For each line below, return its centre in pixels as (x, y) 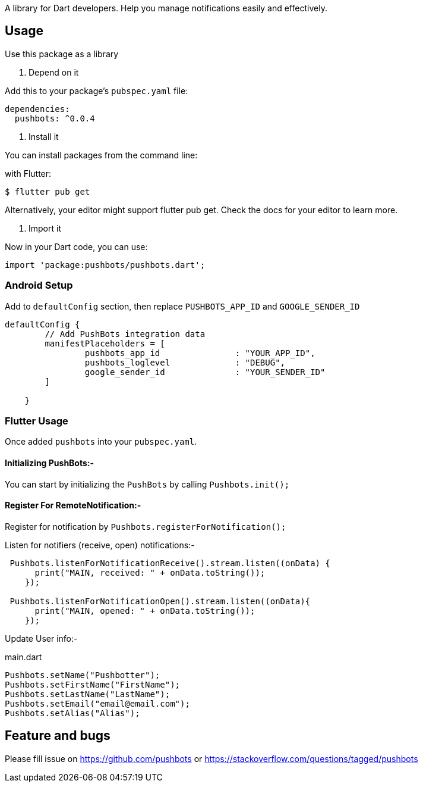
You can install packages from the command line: (101, 155)
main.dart (23, 657)
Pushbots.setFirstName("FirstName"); (93, 684)
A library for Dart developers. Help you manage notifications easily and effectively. (166, 8)
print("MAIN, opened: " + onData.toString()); (145, 610)
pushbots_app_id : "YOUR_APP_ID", (200, 353)
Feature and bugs (58, 736)
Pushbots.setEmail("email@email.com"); (97, 703)
